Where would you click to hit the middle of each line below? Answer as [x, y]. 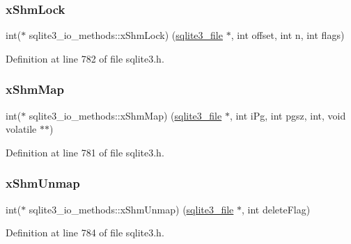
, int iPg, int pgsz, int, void [288, 115]
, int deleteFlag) [276, 209]
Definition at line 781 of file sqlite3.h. [85, 152]
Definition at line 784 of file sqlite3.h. [85, 233]
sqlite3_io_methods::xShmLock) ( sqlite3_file [126, 35]
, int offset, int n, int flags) [288, 35]
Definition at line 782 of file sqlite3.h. [85, 58]
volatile [21, 129]
